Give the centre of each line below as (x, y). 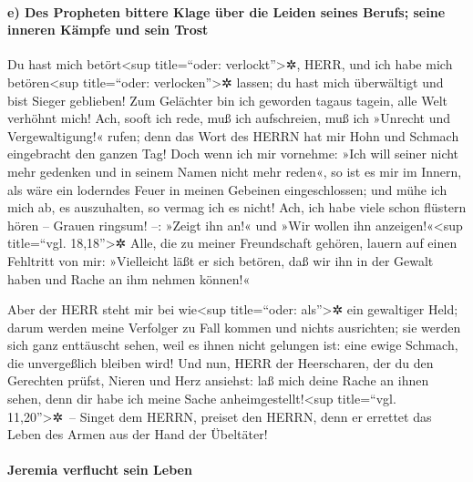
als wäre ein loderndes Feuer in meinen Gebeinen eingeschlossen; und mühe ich (227, 189)
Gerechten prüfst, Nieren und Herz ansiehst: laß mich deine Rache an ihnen (218, 380)
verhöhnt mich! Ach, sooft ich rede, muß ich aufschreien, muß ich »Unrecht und (229, 118)
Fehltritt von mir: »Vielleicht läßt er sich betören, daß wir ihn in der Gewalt (221, 260)
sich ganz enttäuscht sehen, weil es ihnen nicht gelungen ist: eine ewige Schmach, (233, 345)
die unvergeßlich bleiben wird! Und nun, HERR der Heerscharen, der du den (221, 362)
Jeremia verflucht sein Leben (100, 470)
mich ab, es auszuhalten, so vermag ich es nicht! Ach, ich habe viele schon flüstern (237, 207)
